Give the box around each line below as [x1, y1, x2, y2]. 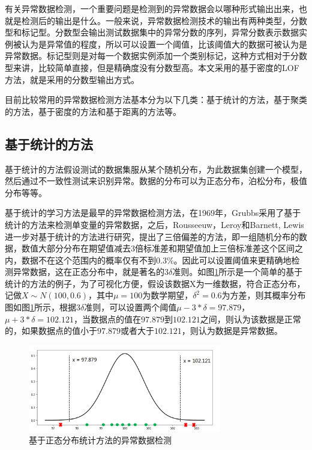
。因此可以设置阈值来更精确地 [173, 253, 292, 266]
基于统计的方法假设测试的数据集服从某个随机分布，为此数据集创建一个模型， [5, 162, 307, 175]
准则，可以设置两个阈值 [84, 301, 177, 313]
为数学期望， [142, 289, 193, 301]
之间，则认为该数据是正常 [200, 312, 301, 325]
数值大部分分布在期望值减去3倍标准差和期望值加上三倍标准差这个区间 [21, 242, 295, 254]
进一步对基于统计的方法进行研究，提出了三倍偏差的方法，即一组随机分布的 [5, 230, 299, 242]
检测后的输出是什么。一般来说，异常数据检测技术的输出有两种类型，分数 [21, 14, 307, 26]
